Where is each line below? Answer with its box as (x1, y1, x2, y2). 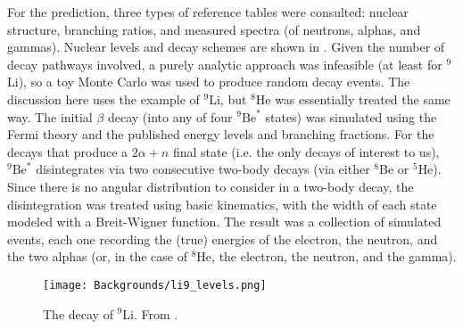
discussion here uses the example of (7, 89, 200, 108)
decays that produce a (7, 142, 128, 160)
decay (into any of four (107, 107, 233, 126)
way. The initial (7, 107, 93, 126)
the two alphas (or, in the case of (7, 247, 188, 266)
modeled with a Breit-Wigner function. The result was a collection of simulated (7, 212, 442, 231)
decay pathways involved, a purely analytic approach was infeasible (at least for (7, 54, 442, 73)
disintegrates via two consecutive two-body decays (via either (36, 160, 370, 178)
